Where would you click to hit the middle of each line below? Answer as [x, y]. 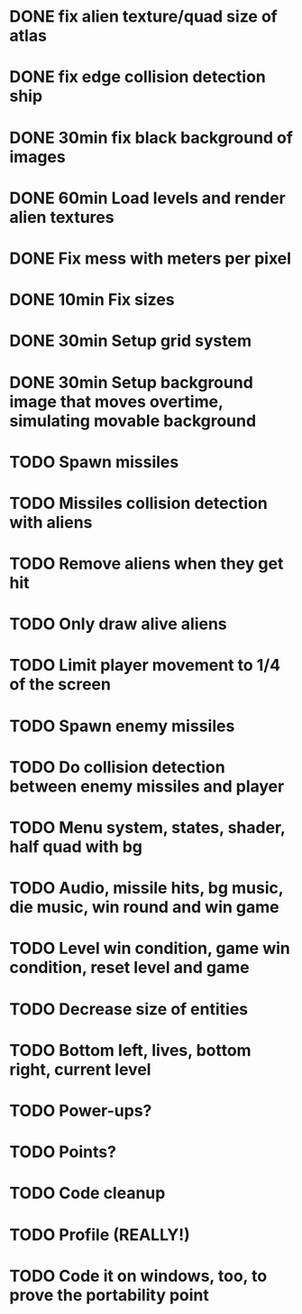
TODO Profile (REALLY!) [100, 1235]
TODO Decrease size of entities [129, 1009]
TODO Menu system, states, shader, [147, 828]
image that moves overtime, [116, 401]
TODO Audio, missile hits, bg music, [146, 888]
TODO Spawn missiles [94, 462]
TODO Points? [63, 1152]
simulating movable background [133, 421]
